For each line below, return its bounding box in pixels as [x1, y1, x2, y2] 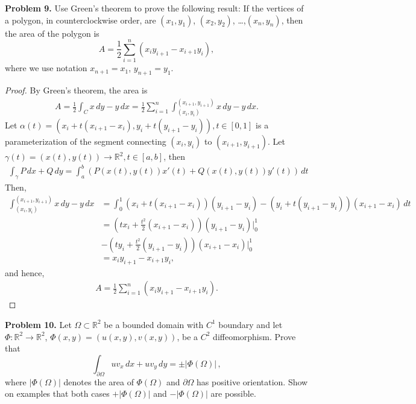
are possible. [210, 387, 256, 400]
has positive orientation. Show [197, 375, 308, 388]
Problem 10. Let [5, 318, 72, 330]
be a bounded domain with [104, 318, 204, 330]
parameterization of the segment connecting [5, 135, 166, 148]
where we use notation [5, 62, 87, 74]
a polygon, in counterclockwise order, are [5, 13, 156, 26]
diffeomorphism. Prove [213, 330, 296, 342]
